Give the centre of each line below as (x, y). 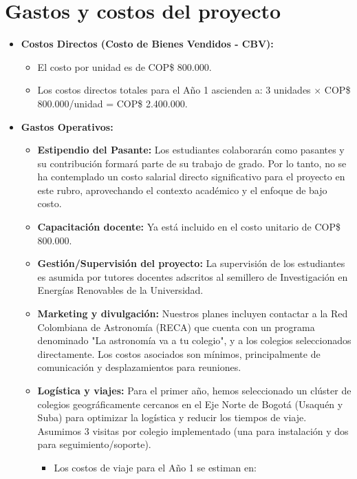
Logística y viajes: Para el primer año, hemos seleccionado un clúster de (194, 390)
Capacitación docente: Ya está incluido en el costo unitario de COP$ (189, 227)
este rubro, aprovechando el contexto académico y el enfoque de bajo (182, 190)
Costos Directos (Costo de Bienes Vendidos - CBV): (147, 44)
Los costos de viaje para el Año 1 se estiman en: (155, 467)
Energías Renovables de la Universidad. (120, 290)
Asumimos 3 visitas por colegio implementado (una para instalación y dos (193, 430)
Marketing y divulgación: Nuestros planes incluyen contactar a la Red (193, 313)
